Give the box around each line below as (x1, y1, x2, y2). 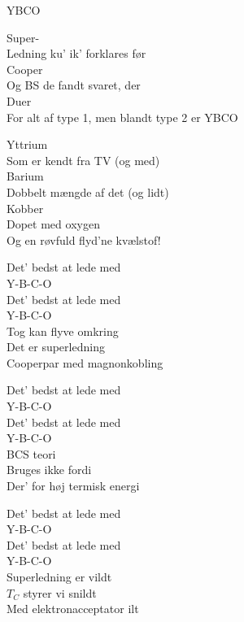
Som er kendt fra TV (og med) (7, 151, 160, 168)
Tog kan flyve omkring (7, 322, 119, 339)
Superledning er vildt (7, 568, 112, 585)
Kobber (7, 199, 44, 216)
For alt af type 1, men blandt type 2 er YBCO (7, 108, 238, 125)
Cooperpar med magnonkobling (7, 354, 163, 371)
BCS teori (7, 445, 56, 462)
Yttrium (7, 136, 48, 153)
